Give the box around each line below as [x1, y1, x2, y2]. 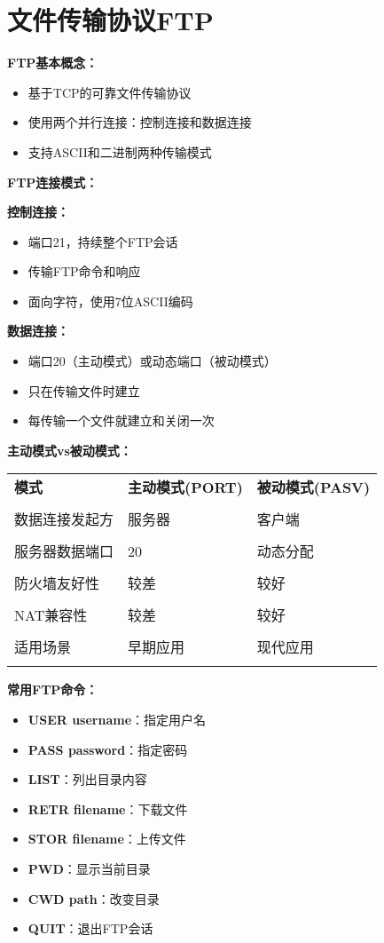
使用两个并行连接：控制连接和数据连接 [27, 113, 252, 131]
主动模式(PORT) [128, 477, 243, 498]
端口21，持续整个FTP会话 [27, 232, 178, 250]
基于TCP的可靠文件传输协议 [27, 83, 192, 101]
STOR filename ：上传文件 [27, 829, 186, 848]
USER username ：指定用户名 [27, 710, 207, 729]
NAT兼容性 [14, 605, 88, 626]
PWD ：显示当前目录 [27, 860, 151, 877]
